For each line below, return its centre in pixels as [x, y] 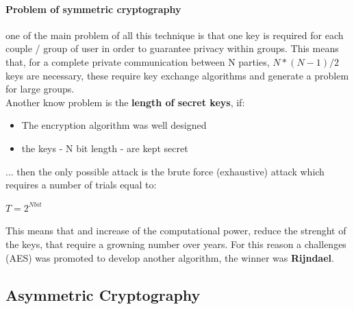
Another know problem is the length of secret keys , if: [125, 102]
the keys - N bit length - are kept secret [105, 148]
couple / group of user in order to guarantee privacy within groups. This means [172, 48]
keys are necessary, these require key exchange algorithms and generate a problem [177, 75]
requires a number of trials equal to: [81, 185]
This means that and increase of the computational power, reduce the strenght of [176, 231]
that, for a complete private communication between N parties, [138, 61]
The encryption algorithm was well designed [114, 125]
